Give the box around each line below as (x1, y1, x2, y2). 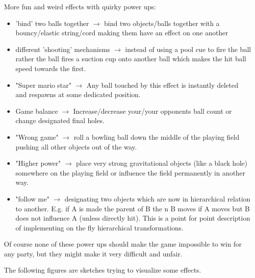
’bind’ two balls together (15, 18, 89, 28)
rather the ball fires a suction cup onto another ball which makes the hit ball (15, 53, 246, 64)
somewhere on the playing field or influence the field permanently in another (15, 167, 245, 177)
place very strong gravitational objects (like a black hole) (76, 158, 248, 168)
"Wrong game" (15, 131, 59, 142)
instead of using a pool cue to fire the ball (125, 44, 251, 54)
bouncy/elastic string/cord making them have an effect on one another (15, 27, 228, 38)
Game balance (15, 105, 58, 116)
